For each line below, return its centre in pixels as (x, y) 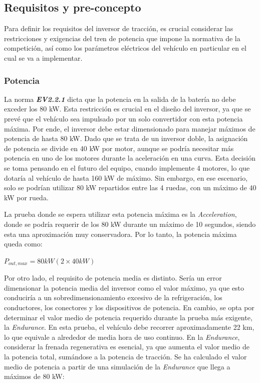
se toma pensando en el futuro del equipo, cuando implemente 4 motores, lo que (127, 167)
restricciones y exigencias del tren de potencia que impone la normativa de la (122, 38)
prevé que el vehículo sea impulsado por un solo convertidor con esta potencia (123, 118)
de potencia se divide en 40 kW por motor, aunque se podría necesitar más (119, 148)
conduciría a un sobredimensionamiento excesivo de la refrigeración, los (113, 297)
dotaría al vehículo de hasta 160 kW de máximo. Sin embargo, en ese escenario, (126, 177)
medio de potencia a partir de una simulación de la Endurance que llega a (117, 366)
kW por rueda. (26, 197)
